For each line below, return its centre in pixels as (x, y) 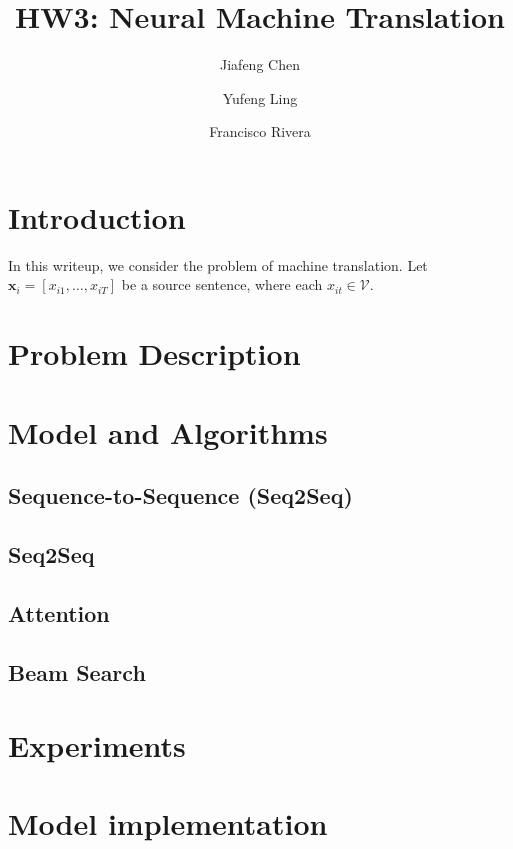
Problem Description (154, 353)
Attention (59, 612)
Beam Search (77, 671)
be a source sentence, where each (222, 284)
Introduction (97, 216)
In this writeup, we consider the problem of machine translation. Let (218, 264)
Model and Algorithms (168, 431)
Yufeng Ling (260, 97)
